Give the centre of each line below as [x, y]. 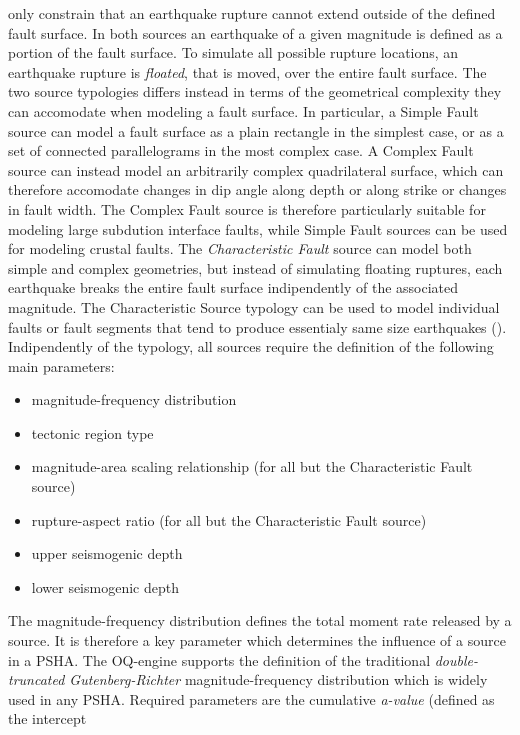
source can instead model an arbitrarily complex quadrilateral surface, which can [256, 169]
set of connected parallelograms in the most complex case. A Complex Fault [241, 150]
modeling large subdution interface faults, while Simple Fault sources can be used [258, 228]
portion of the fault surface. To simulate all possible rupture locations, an [233, 52]
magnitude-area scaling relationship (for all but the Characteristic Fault [252, 466]
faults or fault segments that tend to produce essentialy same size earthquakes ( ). [257, 326]
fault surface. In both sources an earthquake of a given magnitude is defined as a [255, 32]
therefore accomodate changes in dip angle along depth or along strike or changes [257, 189]
